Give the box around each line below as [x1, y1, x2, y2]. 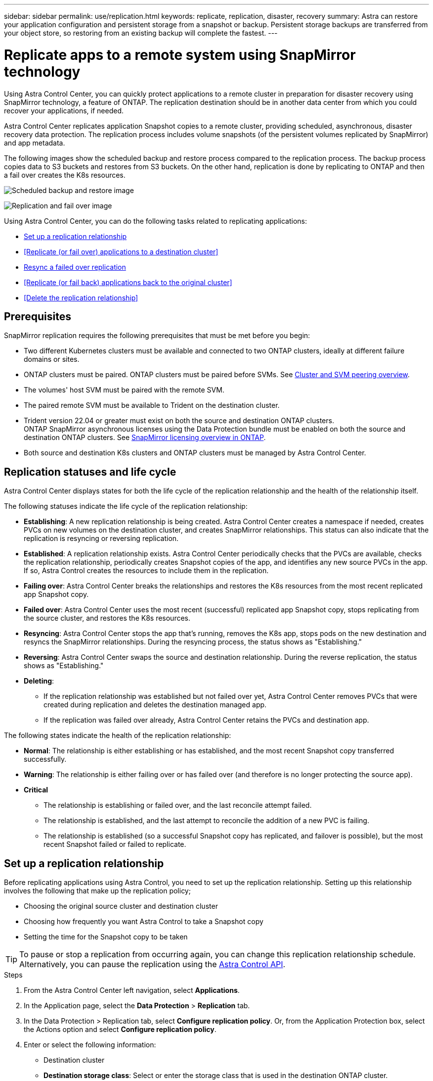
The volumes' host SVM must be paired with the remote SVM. [24, 386, 224, 394]
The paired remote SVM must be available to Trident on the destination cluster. [24, 401, 280, 410]
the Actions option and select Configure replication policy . [24, 1025, 216, 1034]
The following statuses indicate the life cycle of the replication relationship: [4, 502, 248, 511]
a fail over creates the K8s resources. [4, 170, 126, 179]
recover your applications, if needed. [4, 106, 124, 115]
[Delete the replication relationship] [24, 293, 138, 302]
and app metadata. [4, 138, 65, 147]
